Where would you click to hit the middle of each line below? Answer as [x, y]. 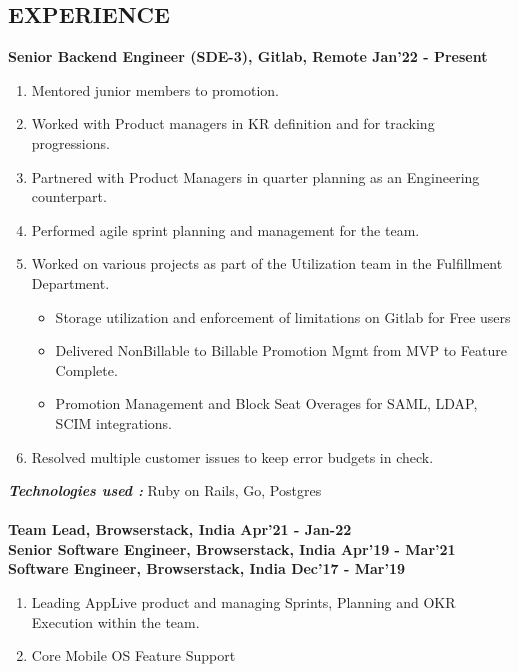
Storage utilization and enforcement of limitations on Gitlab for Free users [283, 316]
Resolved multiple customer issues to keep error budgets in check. [232, 456]
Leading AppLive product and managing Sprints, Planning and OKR [243, 602]
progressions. [70, 142]
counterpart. [69, 196]
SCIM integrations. [114, 422]
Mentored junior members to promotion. [155, 89]
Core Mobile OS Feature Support [133, 655]
